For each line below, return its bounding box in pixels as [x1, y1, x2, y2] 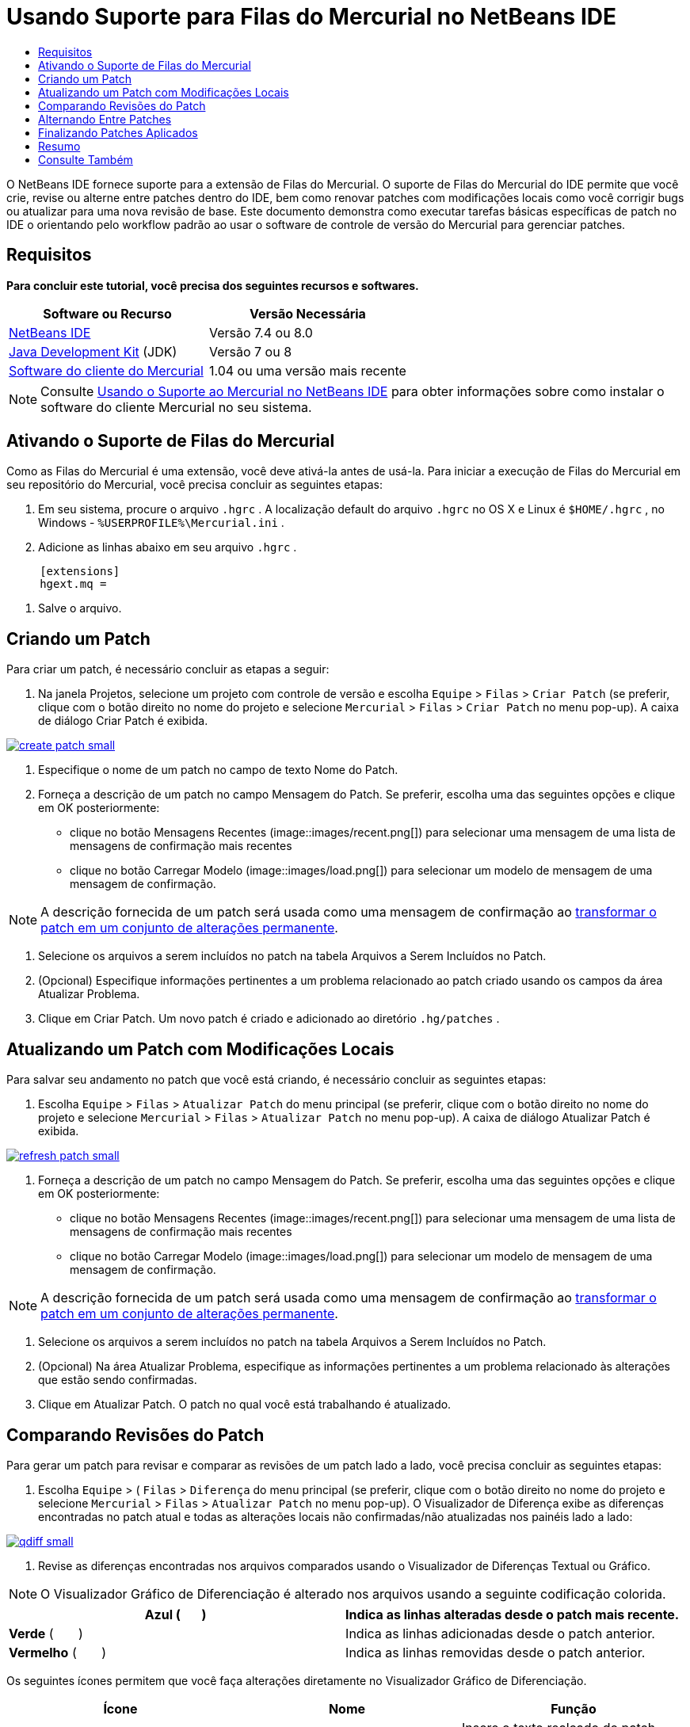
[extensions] [40, 565, 120, 578]
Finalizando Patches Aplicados [38, 125, 198, 139]
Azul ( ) [144, 1606, 207, 1622]
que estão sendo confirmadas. [38, 1373, 197, 1387]
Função [551, 1700, 597, 1717]
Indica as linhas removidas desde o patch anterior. [345, 1644, 646, 1660]
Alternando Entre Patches [38, 112, 172, 126]
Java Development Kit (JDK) [9, 343, 177, 360]
